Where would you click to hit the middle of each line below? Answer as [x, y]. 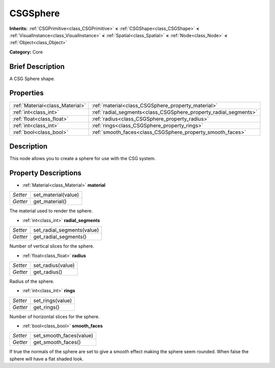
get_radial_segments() [60, 237]
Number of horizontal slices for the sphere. [54, 316]
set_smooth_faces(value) [63, 335]
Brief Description [37, 66]
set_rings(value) [53, 300]
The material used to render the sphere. [51, 211]
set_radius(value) [54, 265]
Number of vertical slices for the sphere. [52, 246]
